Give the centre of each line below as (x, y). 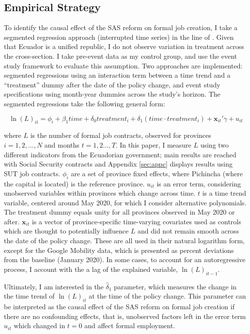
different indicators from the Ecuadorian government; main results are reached (120, 154)
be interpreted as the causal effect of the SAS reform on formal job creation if (119, 307)
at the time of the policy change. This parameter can (167, 296)
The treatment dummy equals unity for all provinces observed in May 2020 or (119, 212)
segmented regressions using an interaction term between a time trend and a (117, 75)
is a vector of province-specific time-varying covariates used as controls (136, 221)
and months (62, 144)
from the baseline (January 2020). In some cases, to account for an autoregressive (125, 259)
